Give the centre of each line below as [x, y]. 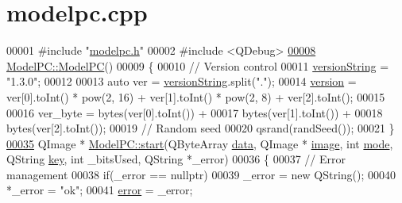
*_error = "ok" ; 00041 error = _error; [100, 190]
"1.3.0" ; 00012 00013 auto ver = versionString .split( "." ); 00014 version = [182, 81]
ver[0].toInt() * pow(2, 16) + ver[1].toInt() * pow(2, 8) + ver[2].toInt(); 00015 [196, 96]
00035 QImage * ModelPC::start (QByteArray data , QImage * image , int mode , [200, 143]
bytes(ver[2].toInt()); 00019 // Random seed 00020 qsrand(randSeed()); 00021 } [201, 128]
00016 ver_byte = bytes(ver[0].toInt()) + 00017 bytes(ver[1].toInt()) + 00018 [195, 112]
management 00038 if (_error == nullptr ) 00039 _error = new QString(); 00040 [201, 174]
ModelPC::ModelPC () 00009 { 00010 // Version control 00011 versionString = [198, 65]
